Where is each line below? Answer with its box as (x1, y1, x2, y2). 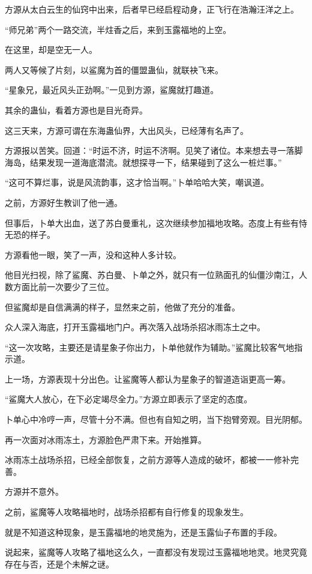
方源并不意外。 (5, 485, 64, 498)
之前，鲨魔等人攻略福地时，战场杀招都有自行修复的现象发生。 (5, 506, 248, 518)
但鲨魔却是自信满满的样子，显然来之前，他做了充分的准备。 (5, 300, 240, 313)
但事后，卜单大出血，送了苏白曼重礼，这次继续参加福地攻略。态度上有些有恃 (5, 216, 307, 229)
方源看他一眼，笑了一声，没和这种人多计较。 (5, 248, 181, 261)
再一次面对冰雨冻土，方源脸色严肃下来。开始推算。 (5, 433, 206, 446)
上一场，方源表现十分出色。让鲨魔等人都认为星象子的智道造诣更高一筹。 (5, 372, 290, 385)
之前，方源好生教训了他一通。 (5, 196, 122, 208)
